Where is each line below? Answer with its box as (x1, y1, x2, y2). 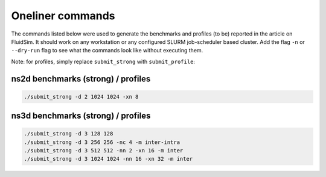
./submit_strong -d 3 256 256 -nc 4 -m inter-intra (24, 138, 181, 146)
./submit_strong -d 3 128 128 (24, 130, 113, 137)
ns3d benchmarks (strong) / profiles (11, 111, 151, 121)
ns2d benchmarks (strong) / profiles (11, 73, 151, 84)
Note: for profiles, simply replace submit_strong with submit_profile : (11, 58, 196, 65)
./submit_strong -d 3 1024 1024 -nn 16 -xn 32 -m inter (24, 155, 193, 163)
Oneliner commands (11, 9, 115, 22)
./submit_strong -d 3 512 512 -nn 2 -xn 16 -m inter (24, 147, 184, 154)
